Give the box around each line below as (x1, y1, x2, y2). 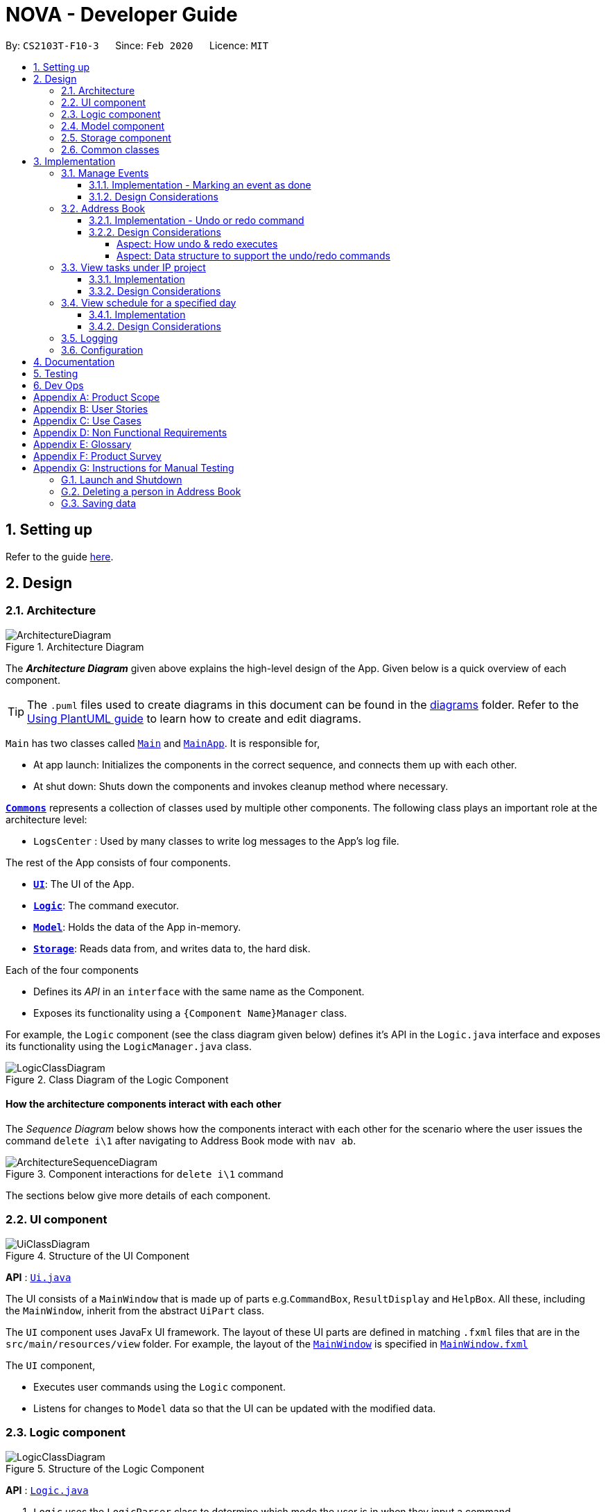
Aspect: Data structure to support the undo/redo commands (116, 249, 390, 261)
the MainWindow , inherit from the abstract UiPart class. (6, 1304, 265, 1316)
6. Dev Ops (33, 379, 84, 391)
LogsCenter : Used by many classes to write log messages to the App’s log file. (33, 834, 399, 847)
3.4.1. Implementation (89, 308, 186, 320)
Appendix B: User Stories (33, 402, 148, 415)
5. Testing (33, 367, 78, 379)
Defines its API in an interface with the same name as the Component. (33, 985, 365, 997)
